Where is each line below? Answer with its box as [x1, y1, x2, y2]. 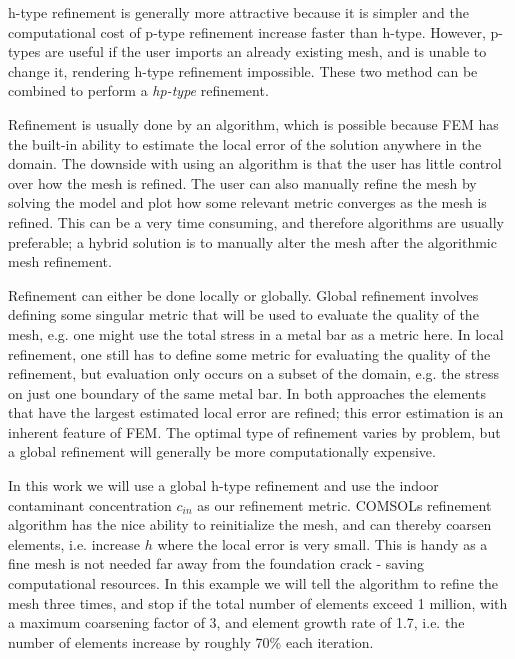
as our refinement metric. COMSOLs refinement [197, 494, 492, 515]
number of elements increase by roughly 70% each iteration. [8, 631, 374, 652]
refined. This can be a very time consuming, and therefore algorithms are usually [8, 211, 504, 232]
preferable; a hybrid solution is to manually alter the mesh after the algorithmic [8, 231, 497, 252]
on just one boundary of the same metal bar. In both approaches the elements [8, 382, 486, 403]
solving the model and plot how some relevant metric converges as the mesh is [8, 192, 487, 213]
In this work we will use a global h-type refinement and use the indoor [8, 475, 439, 496]
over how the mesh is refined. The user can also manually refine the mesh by [8, 172, 477, 193]
